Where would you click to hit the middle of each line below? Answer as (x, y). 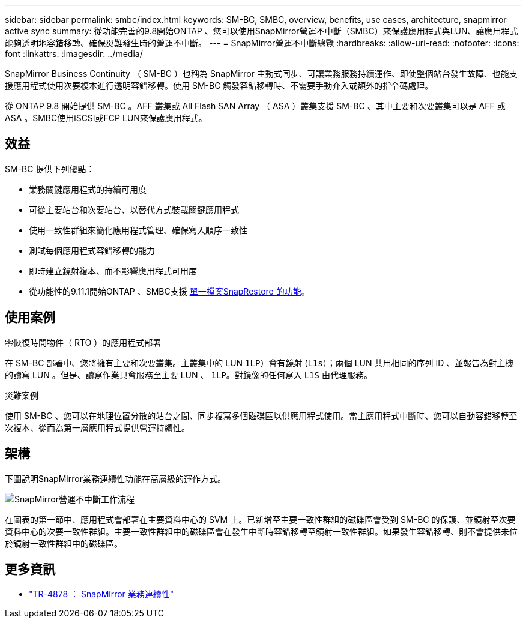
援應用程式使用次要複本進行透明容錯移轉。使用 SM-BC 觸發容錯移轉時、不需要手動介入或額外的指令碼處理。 (219, 86)
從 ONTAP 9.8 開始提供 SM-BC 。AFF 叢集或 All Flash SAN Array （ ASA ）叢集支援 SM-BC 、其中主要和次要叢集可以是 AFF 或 (255, 106)
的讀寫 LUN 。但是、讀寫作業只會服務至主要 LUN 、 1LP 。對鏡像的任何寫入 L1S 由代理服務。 (189, 375)
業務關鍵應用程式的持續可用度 (88, 189)
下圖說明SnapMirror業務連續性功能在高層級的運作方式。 (115, 478)
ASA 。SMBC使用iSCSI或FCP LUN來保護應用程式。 (106, 118)
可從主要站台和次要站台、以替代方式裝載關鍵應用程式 (134, 209)
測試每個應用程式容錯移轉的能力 (92, 250)
